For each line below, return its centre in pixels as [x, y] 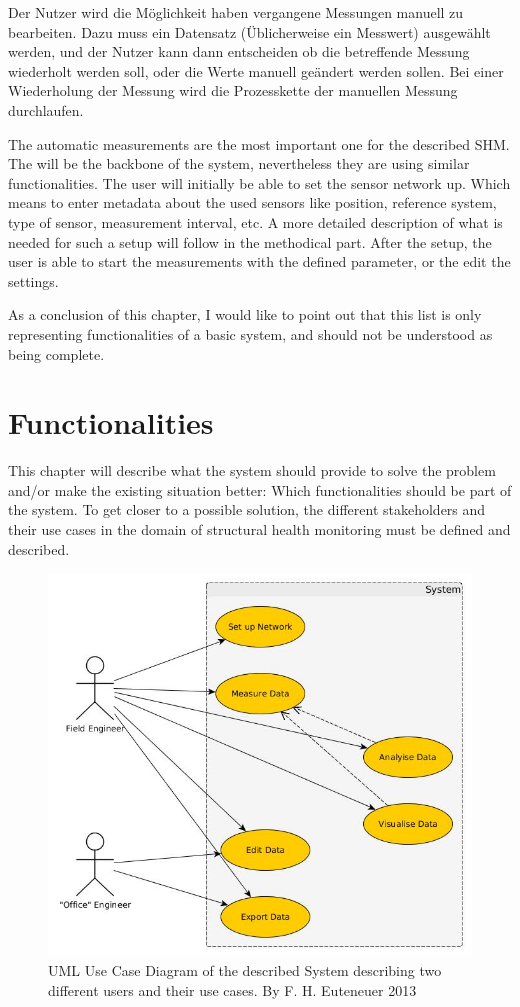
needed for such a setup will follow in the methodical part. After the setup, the [250, 241]
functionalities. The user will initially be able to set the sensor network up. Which [259, 182]
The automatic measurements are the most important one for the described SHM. [259, 143]
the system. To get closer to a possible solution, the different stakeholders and [247, 509]
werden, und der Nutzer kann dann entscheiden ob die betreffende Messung [239, 51]
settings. [33, 280]
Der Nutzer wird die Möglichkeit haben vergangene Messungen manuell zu [236, 12]
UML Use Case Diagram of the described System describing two [245, 970]
